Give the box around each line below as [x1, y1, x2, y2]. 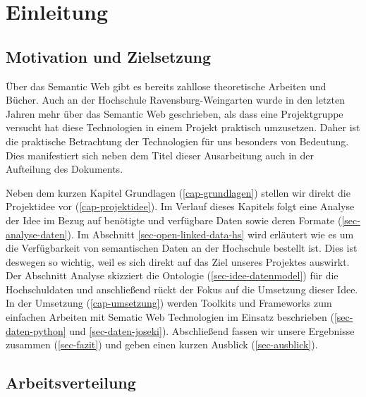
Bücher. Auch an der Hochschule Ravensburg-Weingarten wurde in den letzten [6, 92, 346, 107]
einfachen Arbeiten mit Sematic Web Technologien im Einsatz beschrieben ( [6, 310, 334, 324]
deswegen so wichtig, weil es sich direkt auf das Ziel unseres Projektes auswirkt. [6, 254, 350, 269]
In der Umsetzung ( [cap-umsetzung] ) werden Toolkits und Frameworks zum [6, 295, 332, 310]
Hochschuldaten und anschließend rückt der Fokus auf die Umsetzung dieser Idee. [6, 281, 358, 296]
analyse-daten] [6, 226, 68, 241]
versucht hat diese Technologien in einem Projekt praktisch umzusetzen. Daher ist [6, 120, 360, 135]
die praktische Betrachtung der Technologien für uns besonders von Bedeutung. [6, 133, 349, 148]
